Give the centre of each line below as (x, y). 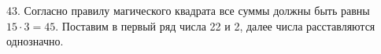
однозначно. (35, 41)
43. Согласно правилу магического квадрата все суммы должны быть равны (188, 10)
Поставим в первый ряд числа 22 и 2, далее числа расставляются (218, 25)
